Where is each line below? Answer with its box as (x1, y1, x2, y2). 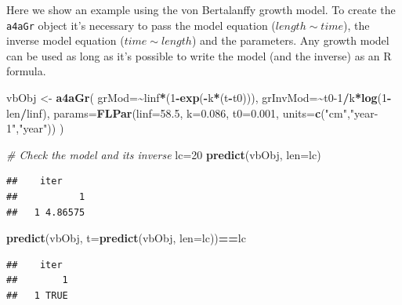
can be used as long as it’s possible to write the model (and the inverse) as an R (6, 47, 392, 64)
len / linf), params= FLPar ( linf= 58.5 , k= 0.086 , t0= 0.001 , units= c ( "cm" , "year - (6, 104, 378, 121)
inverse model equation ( (6, 32, 125, 49)
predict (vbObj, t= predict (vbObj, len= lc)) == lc (6, 230, 246, 246)
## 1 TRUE (6, 289, 68, 301)
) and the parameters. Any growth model (191, 32, 389, 49)
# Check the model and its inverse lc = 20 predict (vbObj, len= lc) (6, 146, 321, 162)
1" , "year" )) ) (6, 120, 64, 136)
